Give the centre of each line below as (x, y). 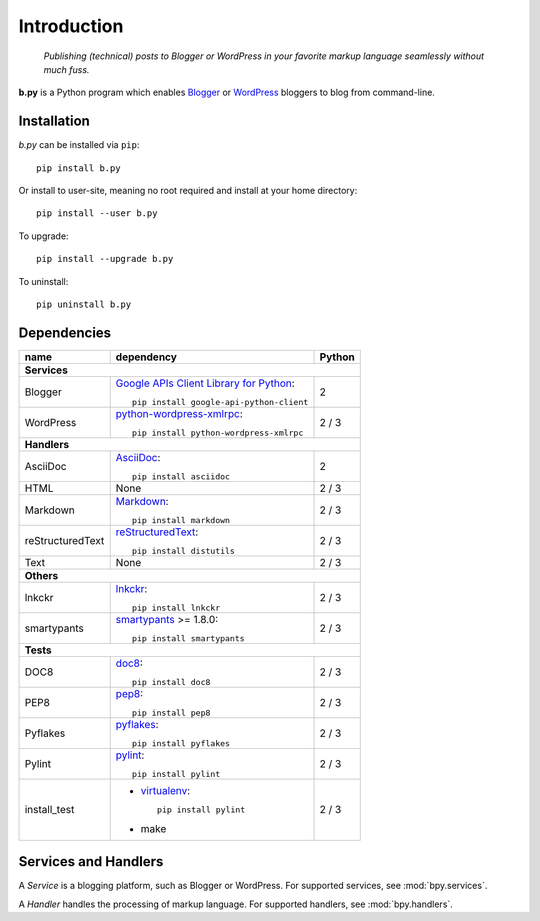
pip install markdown (180, 520)
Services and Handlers (91, 861)
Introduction (71, 26)
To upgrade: (43, 236)
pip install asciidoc (180, 476)
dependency (146, 357)
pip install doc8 (171, 681)
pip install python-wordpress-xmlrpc (217, 432)
